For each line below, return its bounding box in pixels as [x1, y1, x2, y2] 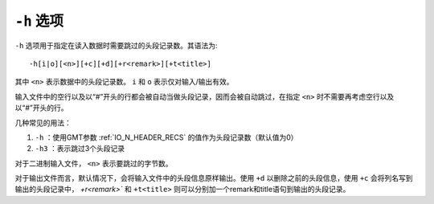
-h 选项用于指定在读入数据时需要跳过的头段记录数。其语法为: [14, 40, 218, 50]
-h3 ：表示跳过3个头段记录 [35, 144, 125, 153]
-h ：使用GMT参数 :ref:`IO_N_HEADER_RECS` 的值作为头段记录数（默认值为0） [35, 133, 298, 142]
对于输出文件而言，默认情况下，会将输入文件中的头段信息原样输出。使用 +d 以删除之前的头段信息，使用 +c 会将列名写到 [14, 173, 413, 183]
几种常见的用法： [14, 117, 72, 128]
